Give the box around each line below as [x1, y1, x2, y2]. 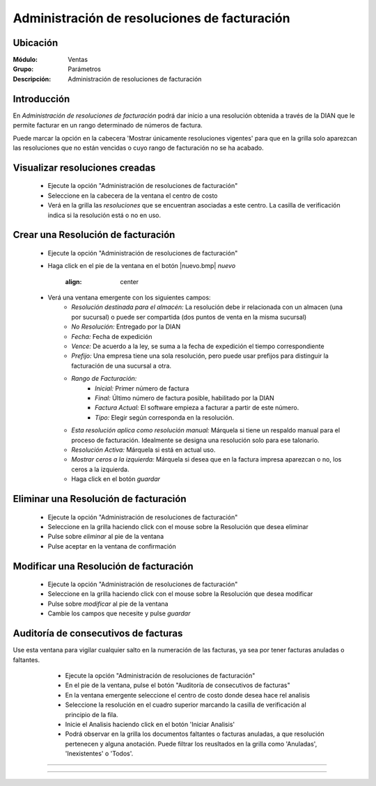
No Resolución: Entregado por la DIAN [71, 322, 181, 331]
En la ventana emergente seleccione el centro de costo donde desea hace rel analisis [65, 691, 310, 699]
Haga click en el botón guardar [71, 475, 160, 483]
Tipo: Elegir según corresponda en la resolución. [95, 413, 235, 421]
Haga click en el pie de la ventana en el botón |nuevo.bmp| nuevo [47, 262, 236, 270]
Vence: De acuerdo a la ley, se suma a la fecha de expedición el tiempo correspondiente [71, 342, 324, 351]
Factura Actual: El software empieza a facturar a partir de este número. [95, 404, 299, 412]
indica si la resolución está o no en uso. [47, 211, 162, 219]
